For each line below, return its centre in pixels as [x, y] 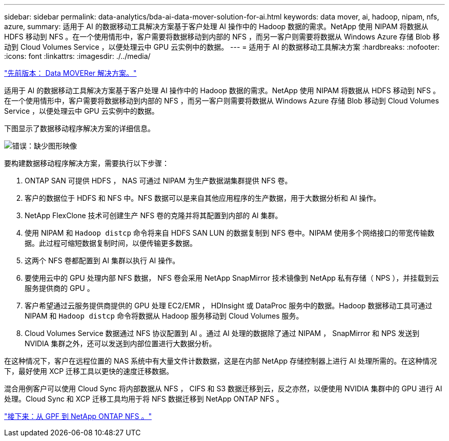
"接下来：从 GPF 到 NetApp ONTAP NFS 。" [78, 416]
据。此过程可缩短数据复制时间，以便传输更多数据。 [111, 243]
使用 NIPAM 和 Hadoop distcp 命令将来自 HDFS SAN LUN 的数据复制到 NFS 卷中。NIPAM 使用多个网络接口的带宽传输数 [230, 233]
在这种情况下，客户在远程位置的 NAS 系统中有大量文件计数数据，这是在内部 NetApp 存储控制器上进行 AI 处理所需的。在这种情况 [221, 361]
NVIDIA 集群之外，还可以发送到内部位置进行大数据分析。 [120, 343]
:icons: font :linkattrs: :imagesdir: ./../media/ [77, 56]
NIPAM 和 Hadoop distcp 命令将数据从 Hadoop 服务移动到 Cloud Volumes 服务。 [164, 316]
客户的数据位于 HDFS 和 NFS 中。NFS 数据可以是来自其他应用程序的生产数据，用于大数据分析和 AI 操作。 [203, 198]
